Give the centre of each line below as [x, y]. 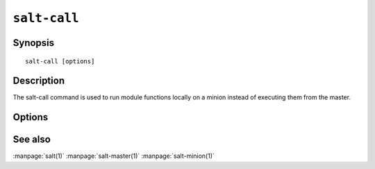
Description [39, 81]
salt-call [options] [60, 61]
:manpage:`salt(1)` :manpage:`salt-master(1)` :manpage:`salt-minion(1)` [114, 156]
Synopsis [34, 43]
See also [32, 139]
